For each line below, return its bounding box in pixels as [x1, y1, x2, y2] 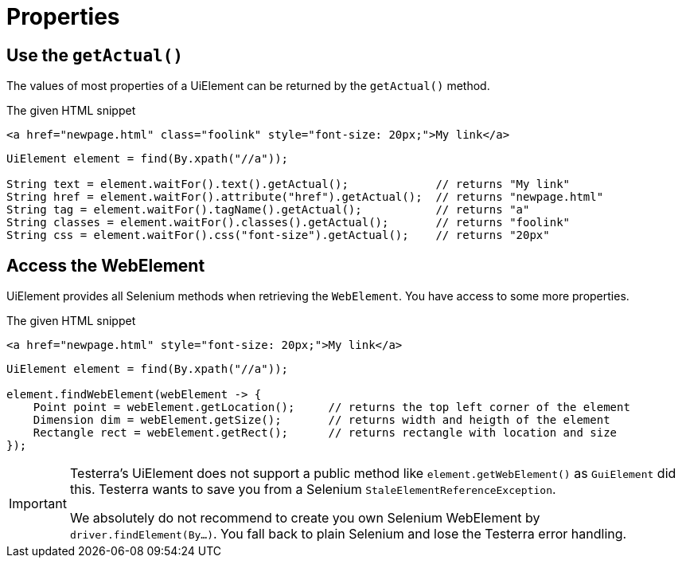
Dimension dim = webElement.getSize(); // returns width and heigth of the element [33, 413, 610, 427]
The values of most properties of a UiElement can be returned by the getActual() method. [6, 79, 490, 93]
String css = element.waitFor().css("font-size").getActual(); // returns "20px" [6, 229, 550, 242]
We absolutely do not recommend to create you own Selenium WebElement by [69, 510, 540, 527]
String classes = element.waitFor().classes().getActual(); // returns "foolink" [6, 216, 571, 229]
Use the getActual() [6, 45, 183, 65]
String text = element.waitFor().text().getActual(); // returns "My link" [6, 178, 571, 191]
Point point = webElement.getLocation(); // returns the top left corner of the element [33, 401, 630, 414]
